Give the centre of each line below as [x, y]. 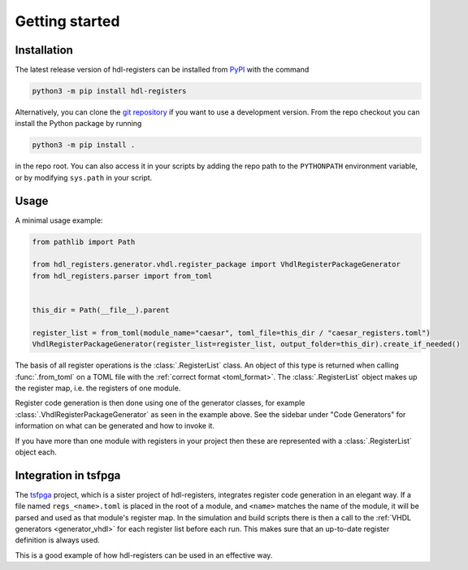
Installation [44, 50]
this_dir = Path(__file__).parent [101, 310]
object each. [36, 452]
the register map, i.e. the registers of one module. [98, 388]
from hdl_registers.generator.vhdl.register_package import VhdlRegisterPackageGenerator [217, 265]
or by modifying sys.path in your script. [84, 177]
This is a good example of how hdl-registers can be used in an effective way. [144, 555]
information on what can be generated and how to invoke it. [115, 426]
